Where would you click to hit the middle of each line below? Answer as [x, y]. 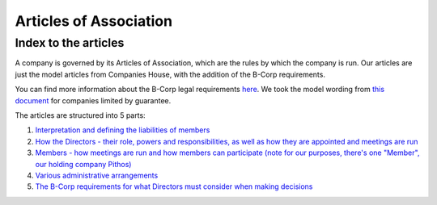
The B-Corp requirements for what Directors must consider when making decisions [174, 186]
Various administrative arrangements [97, 175]
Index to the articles [70, 43]
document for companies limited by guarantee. [93, 100]
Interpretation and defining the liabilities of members [123, 130]
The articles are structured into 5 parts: [80, 115]
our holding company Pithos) [83, 164]
